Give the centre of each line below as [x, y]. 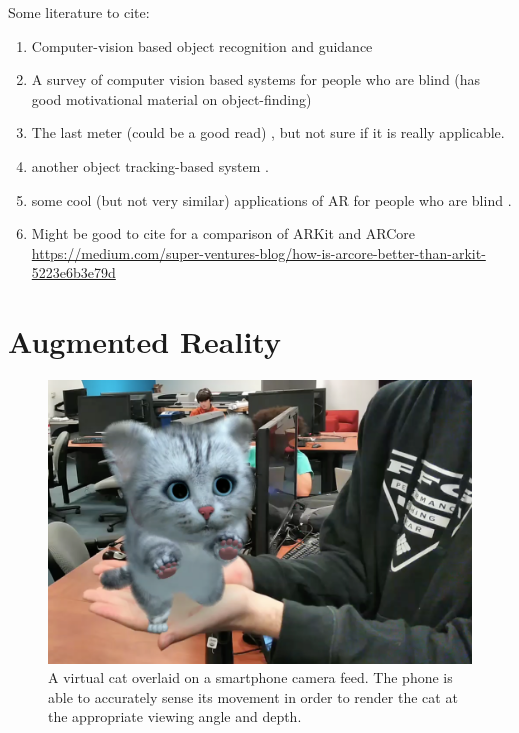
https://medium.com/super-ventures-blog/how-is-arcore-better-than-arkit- [258, 252]
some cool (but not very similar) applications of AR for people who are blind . [271, 199]
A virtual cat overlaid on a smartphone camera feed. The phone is [250, 677]
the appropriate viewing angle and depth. [175, 716]
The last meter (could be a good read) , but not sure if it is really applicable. [268, 132]
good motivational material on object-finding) [171, 98]
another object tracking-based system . [150, 165]
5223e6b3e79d [73, 272]
